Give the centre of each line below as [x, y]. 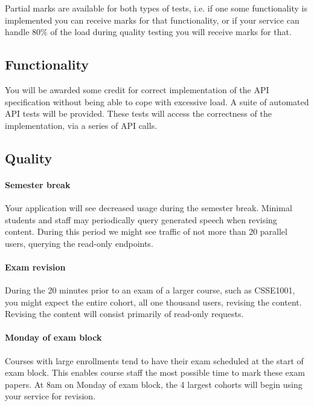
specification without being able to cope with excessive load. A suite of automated [157, 101]
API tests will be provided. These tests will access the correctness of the [138, 113]
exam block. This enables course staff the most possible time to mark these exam [155, 372]
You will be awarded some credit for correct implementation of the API [137, 89]
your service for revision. [50, 396]
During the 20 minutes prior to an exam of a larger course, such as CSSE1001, [150, 290]
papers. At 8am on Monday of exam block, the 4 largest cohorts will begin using [154, 384]
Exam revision [35, 267]
